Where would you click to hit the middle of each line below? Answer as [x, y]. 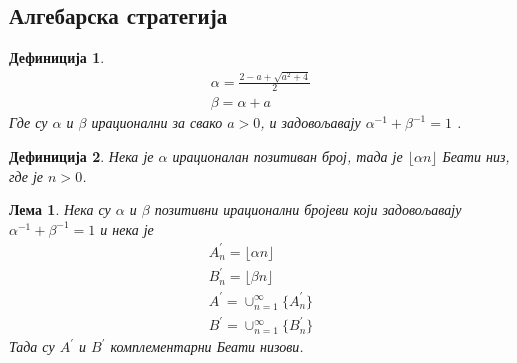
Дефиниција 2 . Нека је [81, 155]
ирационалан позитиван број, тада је [287, 155]
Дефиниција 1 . [57, 57]
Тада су [32, 346]
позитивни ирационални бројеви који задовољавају [308, 209]
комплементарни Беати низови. [207, 346]
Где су [28, 122]
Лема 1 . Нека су [60, 209]
